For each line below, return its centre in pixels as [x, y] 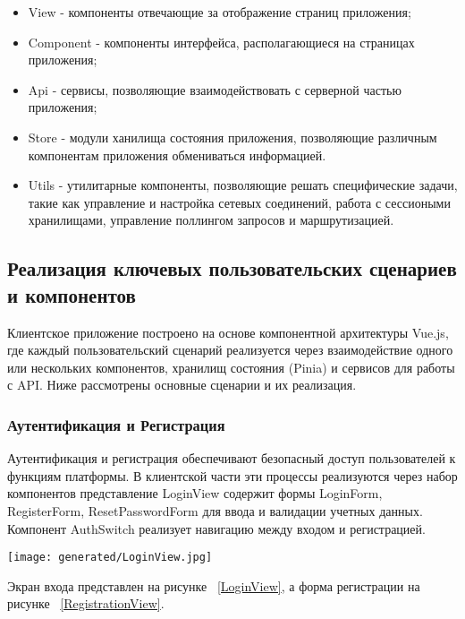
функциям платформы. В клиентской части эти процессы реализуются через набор [232, 475]
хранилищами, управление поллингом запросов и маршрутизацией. [211, 220]
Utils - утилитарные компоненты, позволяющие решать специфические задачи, [243, 185]
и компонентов [72, 294]
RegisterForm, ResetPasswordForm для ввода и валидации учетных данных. [215, 510]
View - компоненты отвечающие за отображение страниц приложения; [220, 12]
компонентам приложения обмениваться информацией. [177, 155]
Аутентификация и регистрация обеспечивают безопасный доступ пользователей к [232, 458]
